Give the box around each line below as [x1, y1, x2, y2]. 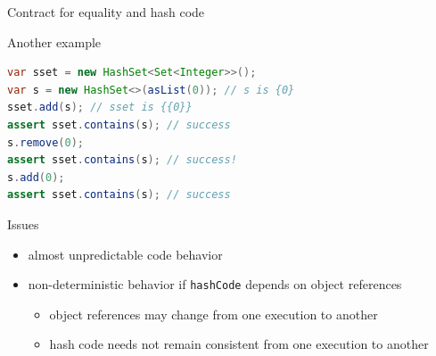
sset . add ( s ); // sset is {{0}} [7, 101, 193, 114]
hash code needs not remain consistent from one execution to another [49, 335, 429, 353]
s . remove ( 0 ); [7, 136, 84, 149]
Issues [7, 214, 39, 233]
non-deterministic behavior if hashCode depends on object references [28, 275, 402, 294]
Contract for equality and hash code [7, 3, 205, 21]
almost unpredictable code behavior [28, 244, 223, 263]
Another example [7, 32, 102, 51]
